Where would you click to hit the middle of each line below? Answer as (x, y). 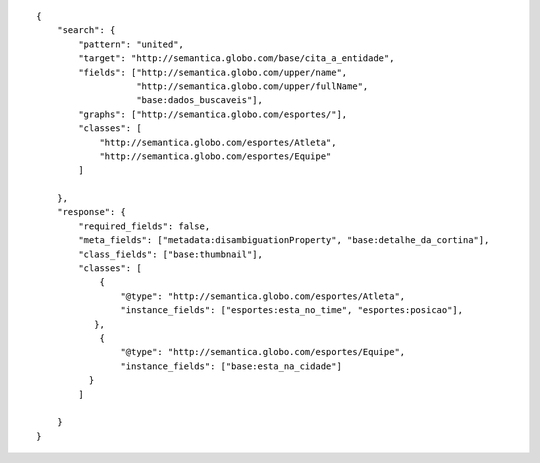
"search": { (86, 30)
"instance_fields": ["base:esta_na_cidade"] (231, 366)
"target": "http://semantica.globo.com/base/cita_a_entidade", (236, 58)
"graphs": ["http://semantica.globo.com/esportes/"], (213, 114)
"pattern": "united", (131, 44)
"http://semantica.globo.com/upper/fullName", (252, 86)
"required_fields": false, (144, 226)
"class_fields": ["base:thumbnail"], (171, 254)
